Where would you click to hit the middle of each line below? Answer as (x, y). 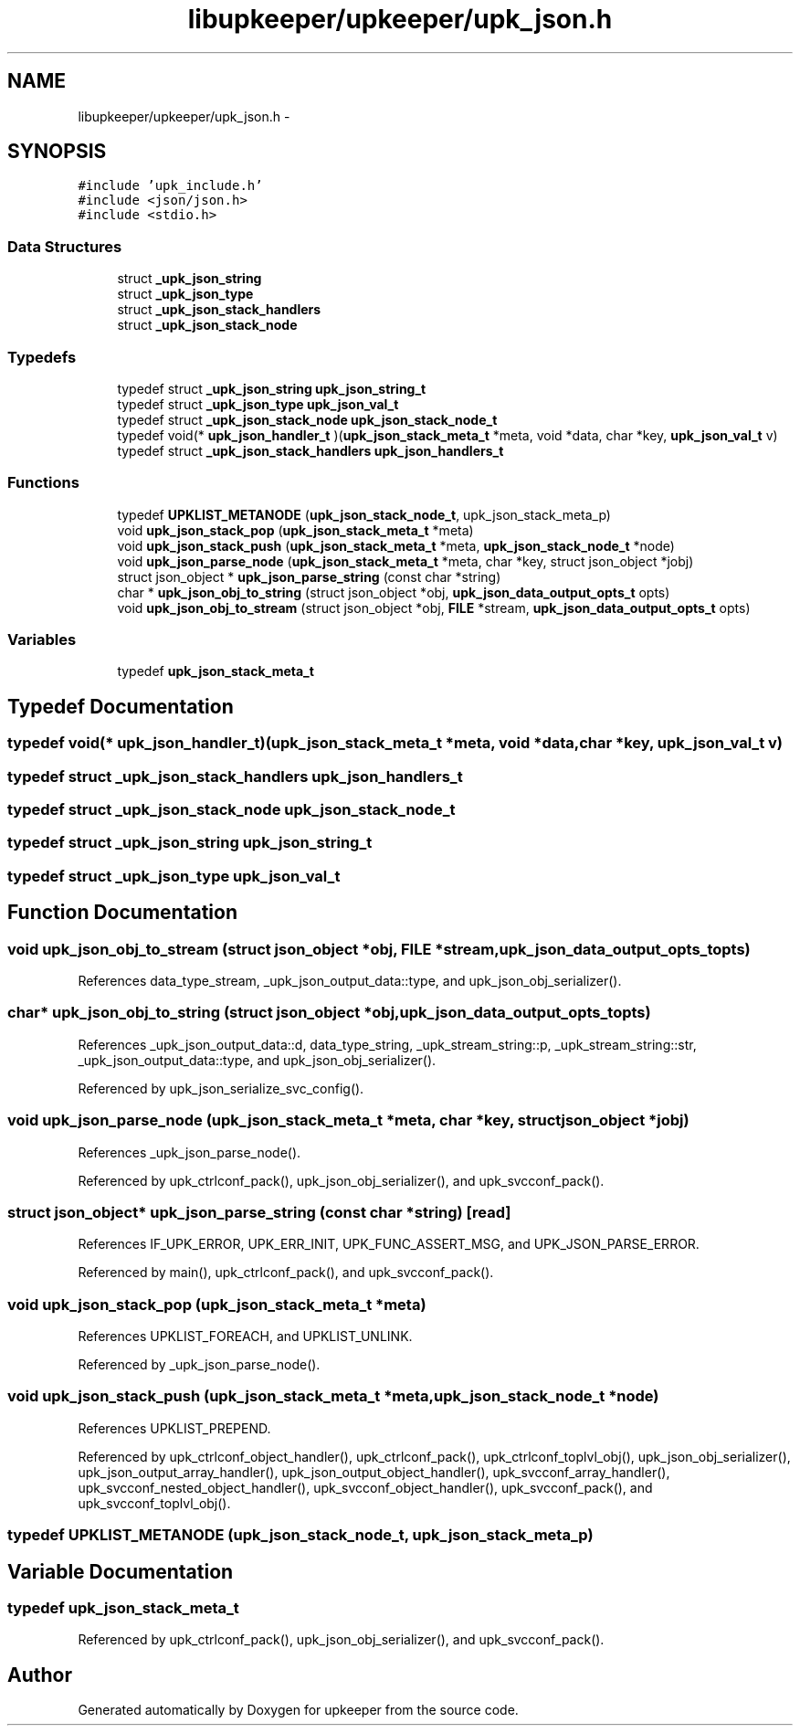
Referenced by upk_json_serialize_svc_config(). (221, 1088)
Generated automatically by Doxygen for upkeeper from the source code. (298, 1710)
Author (40, 1675)
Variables (42, 640)
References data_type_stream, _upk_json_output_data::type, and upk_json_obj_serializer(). (350, 981)
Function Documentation (122, 913)
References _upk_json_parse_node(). (189, 1152)
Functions (43, 483)
